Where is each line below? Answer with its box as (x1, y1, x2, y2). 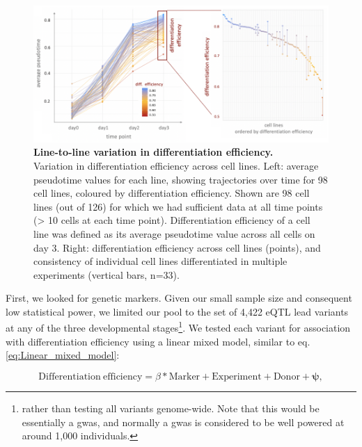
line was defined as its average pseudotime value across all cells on (33, 226, 315, 241)
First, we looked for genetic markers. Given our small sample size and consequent (6, 291, 352, 305)
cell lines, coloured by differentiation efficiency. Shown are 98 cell (33, 186, 310, 200)
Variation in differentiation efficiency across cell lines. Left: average (33, 158, 319, 172)
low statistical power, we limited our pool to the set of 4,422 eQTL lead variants (6, 304, 349, 318)
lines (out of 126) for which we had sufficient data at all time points (33, 199, 323, 213)
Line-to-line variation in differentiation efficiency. (33, 145, 274, 159)
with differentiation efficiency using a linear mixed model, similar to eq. (6, 334, 310, 348)
